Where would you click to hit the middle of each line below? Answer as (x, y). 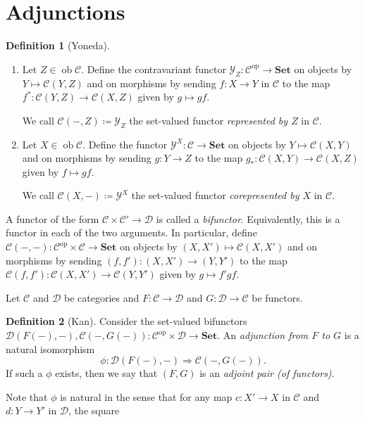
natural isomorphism (50, 349)
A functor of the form (52, 218)
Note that (27, 396)
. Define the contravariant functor (154, 69)
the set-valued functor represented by (209, 120)
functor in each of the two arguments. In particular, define (131, 232)
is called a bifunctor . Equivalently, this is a (248, 218)
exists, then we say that (106, 373)
